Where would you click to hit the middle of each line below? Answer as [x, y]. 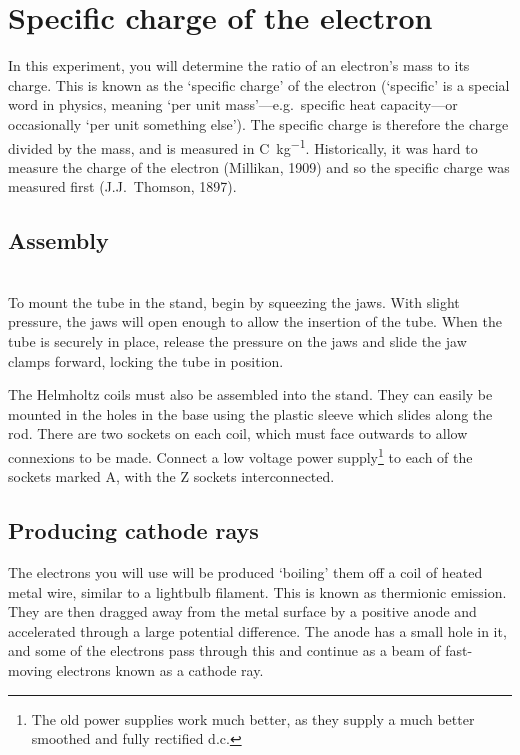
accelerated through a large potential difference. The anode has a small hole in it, [257, 630]
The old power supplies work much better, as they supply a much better [253, 718]
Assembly [58, 240]
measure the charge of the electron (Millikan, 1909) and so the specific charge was [259, 166]
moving [30, 669]
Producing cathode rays [133, 530]
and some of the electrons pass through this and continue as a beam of [224, 650]
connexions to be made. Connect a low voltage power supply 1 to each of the [240, 455]
